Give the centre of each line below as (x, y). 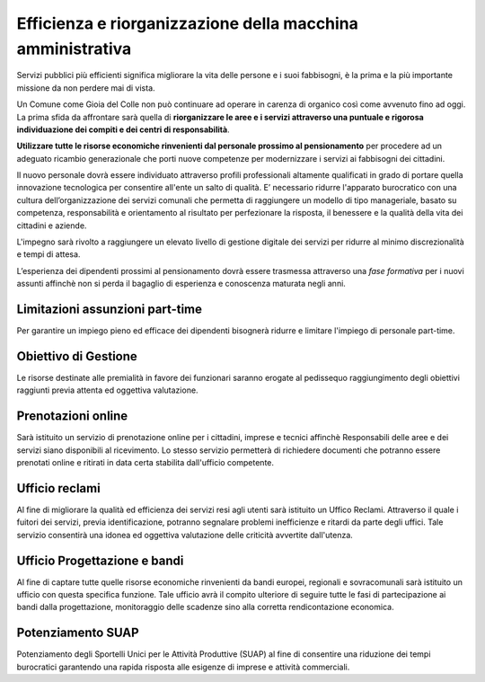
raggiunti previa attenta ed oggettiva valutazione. (107, 390)
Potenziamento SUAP (78, 633)
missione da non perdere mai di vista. (86, 88)
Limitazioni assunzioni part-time (109, 310)
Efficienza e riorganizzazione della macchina (188, 23)
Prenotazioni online (72, 416)
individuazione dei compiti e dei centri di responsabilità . (123, 129)
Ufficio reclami (58, 488)
